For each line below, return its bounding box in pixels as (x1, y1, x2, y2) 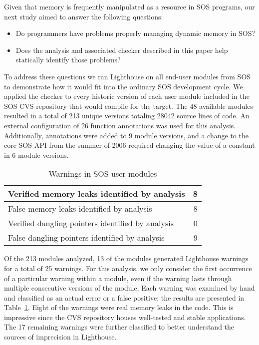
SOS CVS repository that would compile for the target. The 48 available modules (4, 100, 253, 111)
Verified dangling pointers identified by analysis (8, 217, 174, 229)
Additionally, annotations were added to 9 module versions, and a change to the (4, 130, 249, 140)
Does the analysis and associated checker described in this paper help (15, 44, 228, 55)
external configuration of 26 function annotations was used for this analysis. (4, 120, 236, 130)
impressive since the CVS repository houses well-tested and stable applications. (4, 312, 246, 322)
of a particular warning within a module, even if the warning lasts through (4, 273, 232, 283)
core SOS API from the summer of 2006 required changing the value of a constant (4, 140, 255, 150)
